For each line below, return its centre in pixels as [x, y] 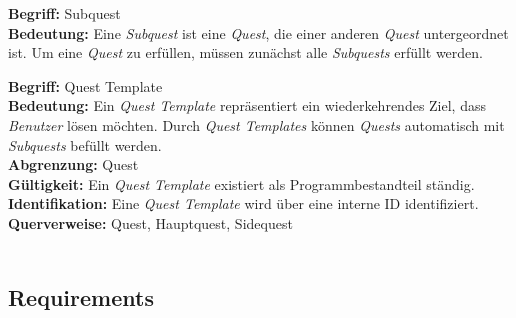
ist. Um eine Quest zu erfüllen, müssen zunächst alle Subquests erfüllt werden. [245, 52]
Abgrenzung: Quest [73, 164]
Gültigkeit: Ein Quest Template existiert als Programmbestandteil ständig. [241, 183]
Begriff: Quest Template [85, 85]
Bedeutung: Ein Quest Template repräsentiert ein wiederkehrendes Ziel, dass [247, 105]
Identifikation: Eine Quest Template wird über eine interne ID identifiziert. [243, 203]
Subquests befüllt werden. [85, 144]
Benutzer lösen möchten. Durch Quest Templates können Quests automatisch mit [256, 124]
